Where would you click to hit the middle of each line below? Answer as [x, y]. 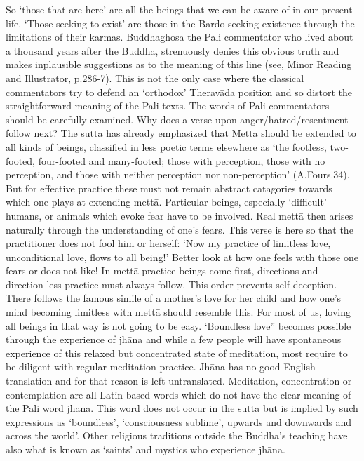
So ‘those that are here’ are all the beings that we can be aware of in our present [179, 9]
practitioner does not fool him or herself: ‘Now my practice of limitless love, [168, 243]
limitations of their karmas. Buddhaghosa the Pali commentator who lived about [180, 37]
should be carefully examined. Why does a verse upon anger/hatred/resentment [177, 119]
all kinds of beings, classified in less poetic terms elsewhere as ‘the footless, [166, 146]
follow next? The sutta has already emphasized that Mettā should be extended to [181, 133]
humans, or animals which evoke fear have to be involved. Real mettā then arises [180, 215]
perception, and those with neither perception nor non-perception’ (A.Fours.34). [178, 174]
